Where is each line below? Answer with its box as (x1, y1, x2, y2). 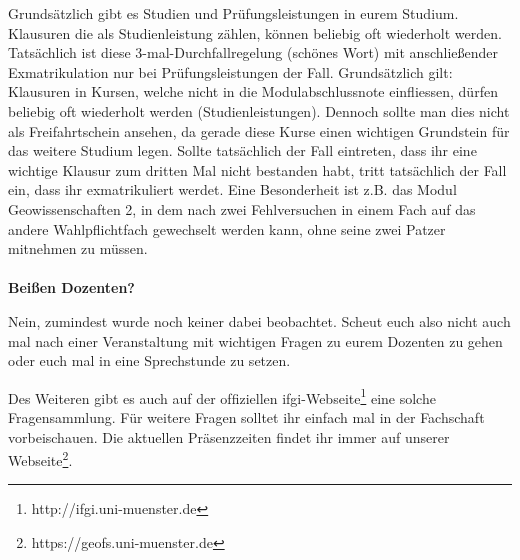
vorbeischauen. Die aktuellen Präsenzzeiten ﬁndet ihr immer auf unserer (8, 426, 450, 447)
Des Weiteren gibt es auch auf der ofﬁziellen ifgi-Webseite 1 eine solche (8, 384, 436, 408)
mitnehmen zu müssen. (8, 238, 148, 259)
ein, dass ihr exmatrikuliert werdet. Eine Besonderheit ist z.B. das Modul (8, 179, 457, 200)
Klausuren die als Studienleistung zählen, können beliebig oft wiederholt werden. (8, 22, 502, 43)
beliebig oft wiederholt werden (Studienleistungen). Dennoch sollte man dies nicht (8, 100, 510, 121)
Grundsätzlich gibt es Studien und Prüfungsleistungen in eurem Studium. (8, 3, 459, 23)
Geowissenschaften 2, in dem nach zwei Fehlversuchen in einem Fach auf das (8, 198, 476, 219)
